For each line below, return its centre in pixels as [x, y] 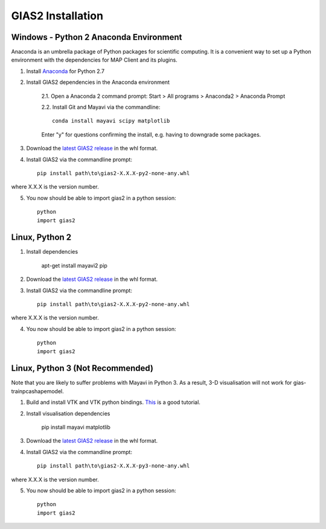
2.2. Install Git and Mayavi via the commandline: [101, 107]
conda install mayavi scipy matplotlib [111, 121]
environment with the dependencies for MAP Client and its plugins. [94, 60]
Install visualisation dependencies [68, 413]
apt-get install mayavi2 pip [75, 265]
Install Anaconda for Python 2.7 [66, 71]
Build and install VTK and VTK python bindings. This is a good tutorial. [113, 402]
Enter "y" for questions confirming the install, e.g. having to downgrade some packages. [151, 134]
